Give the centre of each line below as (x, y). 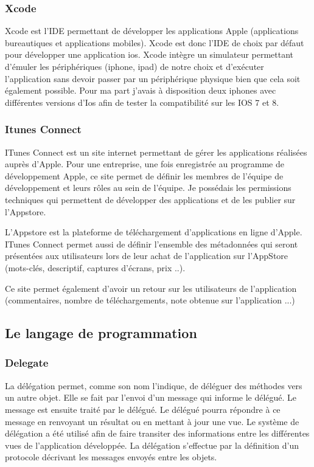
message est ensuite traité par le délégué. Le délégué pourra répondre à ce (143, 409)
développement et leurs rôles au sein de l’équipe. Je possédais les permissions (148, 188)
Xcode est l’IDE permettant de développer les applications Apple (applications (152, 31)
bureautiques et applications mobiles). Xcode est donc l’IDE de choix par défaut (155, 42)
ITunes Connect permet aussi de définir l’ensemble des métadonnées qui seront (152, 244)
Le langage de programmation (101, 333)
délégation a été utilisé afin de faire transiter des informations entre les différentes (157, 433)
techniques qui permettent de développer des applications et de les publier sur (150, 199)
